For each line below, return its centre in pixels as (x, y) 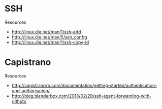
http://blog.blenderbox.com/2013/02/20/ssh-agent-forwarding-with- (81, 96)
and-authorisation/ (31, 91)
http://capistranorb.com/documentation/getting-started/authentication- (84, 85)
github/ (19, 101)
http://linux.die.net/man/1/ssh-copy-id (50, 42)
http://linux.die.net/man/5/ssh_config (49, 37)
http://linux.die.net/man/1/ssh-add (46, 32)
